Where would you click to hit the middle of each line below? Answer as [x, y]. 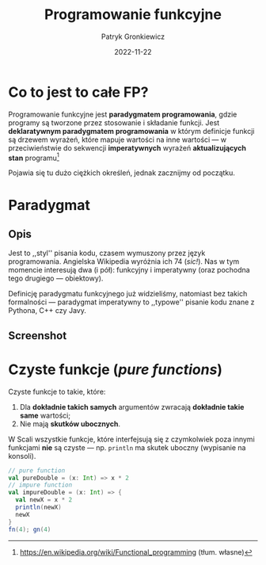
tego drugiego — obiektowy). [56, 278]
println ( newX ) [38, 508]
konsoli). [22, 456]
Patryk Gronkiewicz [133, 36]
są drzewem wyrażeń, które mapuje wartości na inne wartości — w [118, 139]
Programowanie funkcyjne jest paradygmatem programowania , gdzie [123, 114]
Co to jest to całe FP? [78, 92]
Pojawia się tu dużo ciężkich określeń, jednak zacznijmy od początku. [122, 173]
